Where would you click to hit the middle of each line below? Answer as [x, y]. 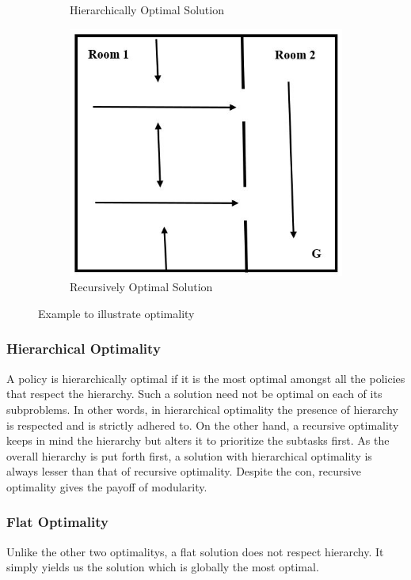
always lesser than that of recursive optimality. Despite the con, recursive [184, 471]
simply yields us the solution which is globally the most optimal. [163, 567]
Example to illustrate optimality [116, 313]
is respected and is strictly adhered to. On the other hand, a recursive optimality [203, 425]
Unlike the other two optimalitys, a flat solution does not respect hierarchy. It [195, 551]
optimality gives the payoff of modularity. [107, 486]
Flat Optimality [57, 522]
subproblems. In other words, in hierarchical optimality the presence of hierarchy [202, 409]
